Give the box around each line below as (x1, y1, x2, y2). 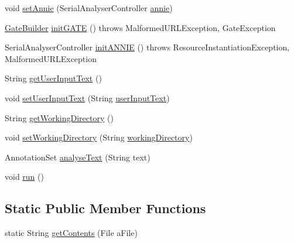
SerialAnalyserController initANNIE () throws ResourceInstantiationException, (5, 41, 290, 53)
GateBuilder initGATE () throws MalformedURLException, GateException (5, 21, 276, 33)
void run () (5, 170, 44, 183)
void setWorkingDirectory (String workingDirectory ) (5, 131, 193, 143)
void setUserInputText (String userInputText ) (5, 91, 170, 104)
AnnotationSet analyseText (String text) (5, 150, 151, 163)
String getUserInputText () (5, 72, 102, 84)
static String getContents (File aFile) (5, 227, 138, 239)
